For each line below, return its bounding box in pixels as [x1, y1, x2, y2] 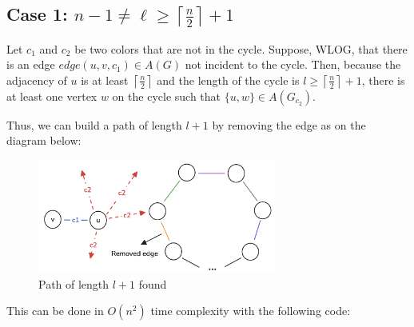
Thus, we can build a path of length [6, 116, 182, 133]
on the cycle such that [112, 87, 221, 104]
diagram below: [6, 132, 82, 149]
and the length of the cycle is [157, 71, 300, 88]
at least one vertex [6, 87, 98, 104]
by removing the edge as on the [212, 116, 366, 133]
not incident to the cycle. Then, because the [185, 56, 401, 73]
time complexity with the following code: [150, 302, 351, 319]
